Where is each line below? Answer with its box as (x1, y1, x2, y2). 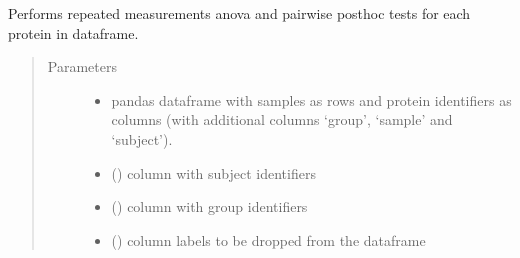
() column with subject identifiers (111, 162, 316, 183)
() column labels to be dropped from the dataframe (111, 229, 426, 250)
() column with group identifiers (111, 196, 308, 217)
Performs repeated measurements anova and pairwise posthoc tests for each (8, 3, 471, 23)
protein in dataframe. (8, 22, 139, 43)
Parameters (47, 56, 117, 77)
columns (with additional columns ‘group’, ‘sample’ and (111, 109, 453, 130)
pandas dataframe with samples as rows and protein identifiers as (111, 89, 512, 110)
